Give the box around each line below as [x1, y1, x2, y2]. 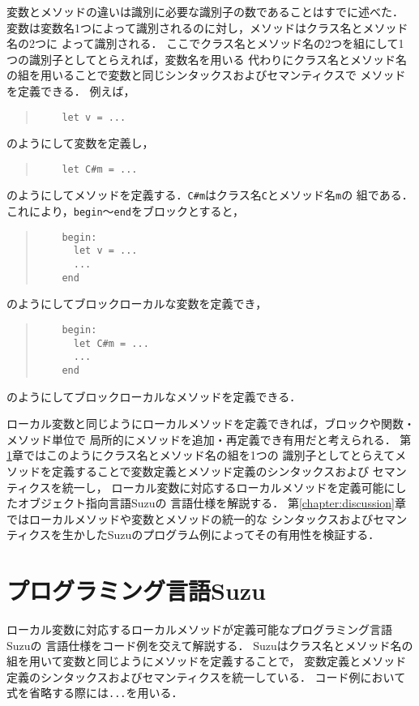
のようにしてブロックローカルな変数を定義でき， [6, 295, 267, 312]
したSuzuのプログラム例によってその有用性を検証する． [84, 526, 380, 543]
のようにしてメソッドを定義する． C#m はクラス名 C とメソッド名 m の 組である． [6, 186, 413, 203]
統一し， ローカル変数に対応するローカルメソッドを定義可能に [62, 478, 395, 495]
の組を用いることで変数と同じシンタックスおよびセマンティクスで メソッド [6, 66, 406, 83]
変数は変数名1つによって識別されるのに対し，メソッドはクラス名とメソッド [6, 19, 408, 36]
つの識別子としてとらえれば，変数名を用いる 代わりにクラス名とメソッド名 [6, 50, 407, 67]
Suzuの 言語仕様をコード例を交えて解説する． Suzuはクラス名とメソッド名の [6, 636, 413, 653]
